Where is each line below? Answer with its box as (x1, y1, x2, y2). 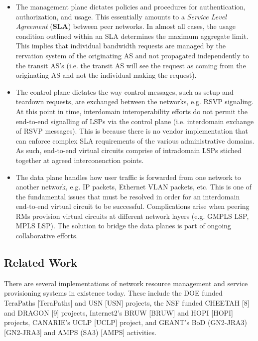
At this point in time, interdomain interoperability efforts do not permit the (15, 106, 248, 116)
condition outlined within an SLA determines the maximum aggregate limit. (15, 30, 249, 41)
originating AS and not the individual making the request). (15, 70, 197, 80)
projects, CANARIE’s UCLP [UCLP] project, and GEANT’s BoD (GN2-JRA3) (4, 317, 247, 328)
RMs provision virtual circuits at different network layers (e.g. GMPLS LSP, (15, 210, 249, 221)
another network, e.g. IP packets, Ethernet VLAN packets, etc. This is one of (15, 181, 252, 192)
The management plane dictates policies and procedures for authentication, (15, 1, 246, 11)
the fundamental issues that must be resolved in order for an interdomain (15, 191, 240, 201)
